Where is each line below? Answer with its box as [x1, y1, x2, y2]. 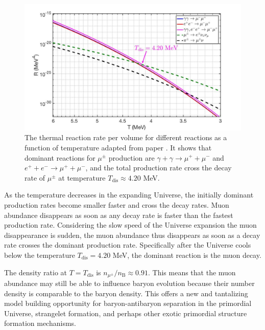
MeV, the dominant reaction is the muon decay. [112, 249, 261, 260]
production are [108, 152, 155, 163]
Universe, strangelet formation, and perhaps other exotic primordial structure [4, 307, 247, 318]
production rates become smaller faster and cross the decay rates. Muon [4, 199, 229, 210]
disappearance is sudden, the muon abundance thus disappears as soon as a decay [4, 229, 260, 240]
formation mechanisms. [4, 318, 76, 328]
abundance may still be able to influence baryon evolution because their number [4, 277, 255, 288]
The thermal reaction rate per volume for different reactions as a [25, 132, 227, 143]
